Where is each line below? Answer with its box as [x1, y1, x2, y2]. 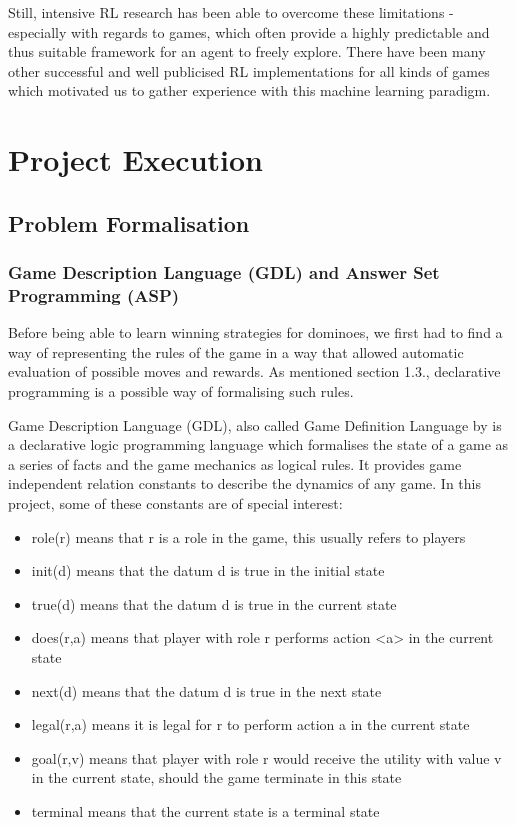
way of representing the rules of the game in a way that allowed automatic [8, 341, 464, 362]
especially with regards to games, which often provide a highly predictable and [8, 21, 490, 42]
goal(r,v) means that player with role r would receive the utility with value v [31, 747, 502, 768]
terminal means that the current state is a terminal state [31, 800, 380, 821]
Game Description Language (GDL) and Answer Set [8, 260, 440, 285]
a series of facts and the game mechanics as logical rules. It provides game [8, 453, 462, 474]
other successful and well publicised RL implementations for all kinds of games [8, 60, 490, 81]
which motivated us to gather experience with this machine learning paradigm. [8, 80, 491, 101]
